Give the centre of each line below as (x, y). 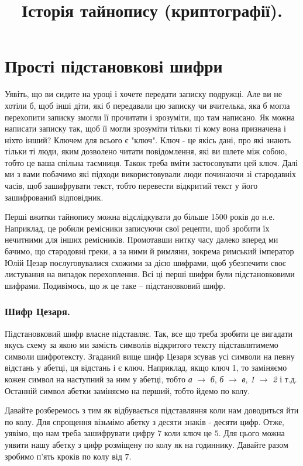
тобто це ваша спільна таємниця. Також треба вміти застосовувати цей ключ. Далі (151, 162)
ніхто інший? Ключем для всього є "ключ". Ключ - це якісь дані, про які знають (148, 139)
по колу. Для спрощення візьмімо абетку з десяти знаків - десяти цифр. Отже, (145, 421)
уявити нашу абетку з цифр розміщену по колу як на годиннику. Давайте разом (147, 444)
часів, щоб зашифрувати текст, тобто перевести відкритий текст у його (131, 186)
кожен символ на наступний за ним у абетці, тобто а (99, 379)
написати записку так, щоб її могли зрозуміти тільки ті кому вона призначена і (145, 128)
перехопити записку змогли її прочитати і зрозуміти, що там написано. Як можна (150, 117)
